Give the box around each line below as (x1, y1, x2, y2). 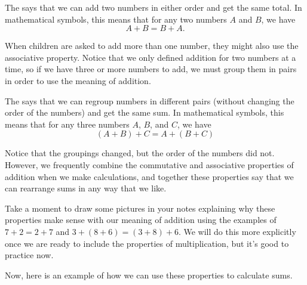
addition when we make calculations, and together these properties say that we (5, 170, 294, 182)
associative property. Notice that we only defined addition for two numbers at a (5, 51, 296, 63)
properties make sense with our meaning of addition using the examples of (5, 213, 277, 226)
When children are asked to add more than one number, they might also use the (5, 39, 299, 52)
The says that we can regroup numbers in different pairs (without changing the (5, 94, 294, 107)
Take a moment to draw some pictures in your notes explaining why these (5, 202, 275, 214)
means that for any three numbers (5, 117, 130, 130)
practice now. (5, 249, 54, 261)
